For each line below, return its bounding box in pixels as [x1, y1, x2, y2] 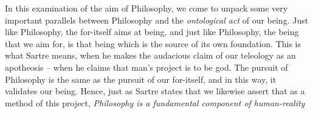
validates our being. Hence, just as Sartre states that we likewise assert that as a [5, 85, 305, 97]
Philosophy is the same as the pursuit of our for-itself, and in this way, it [5, 73, 277, 85]
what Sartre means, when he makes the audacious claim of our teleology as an [5, 49, 296, 62]
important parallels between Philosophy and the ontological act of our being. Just [5, 13, 309, 26]
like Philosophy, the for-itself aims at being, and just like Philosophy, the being [5, 25, 299, 38]
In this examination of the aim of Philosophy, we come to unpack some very [5, 2, 288, 14]
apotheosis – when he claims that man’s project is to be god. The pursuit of [5, 60, 288, 73]
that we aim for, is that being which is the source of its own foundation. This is [5, 37, 301, 50]
